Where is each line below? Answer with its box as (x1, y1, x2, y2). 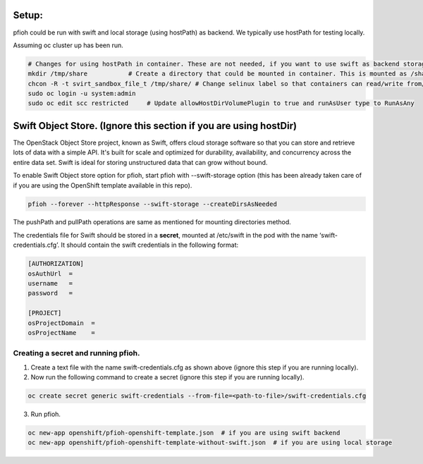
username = (27, 279, 73, 288)
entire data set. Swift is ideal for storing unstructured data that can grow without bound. (13, 158, 268, 166)
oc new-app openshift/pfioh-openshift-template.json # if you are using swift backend (27, 429, 341, 437)
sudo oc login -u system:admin (27, 90, 137, 98)
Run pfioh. (30, 410, 61, 419)
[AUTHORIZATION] (27, 260, 85, 268)
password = (27, 289, 73, 298)
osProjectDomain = (27, 319, 95, 327)
